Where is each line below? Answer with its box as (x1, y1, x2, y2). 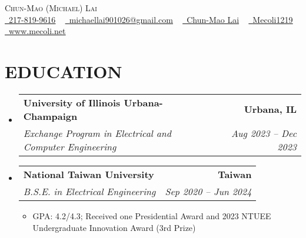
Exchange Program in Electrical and (23, 126, 171, 140)
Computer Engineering (23, 139, 117, 153)
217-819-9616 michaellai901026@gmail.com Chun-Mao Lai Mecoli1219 (9, 13, 293, 25)
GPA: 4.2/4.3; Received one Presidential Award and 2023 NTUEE (32, 209, 271, 222)
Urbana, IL (244, 102, 297, 116)
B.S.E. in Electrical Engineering (23, 184, 156, 198)
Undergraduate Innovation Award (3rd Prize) (32, 221, 196, 233)
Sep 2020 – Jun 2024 (165, 184, 252, 198)
